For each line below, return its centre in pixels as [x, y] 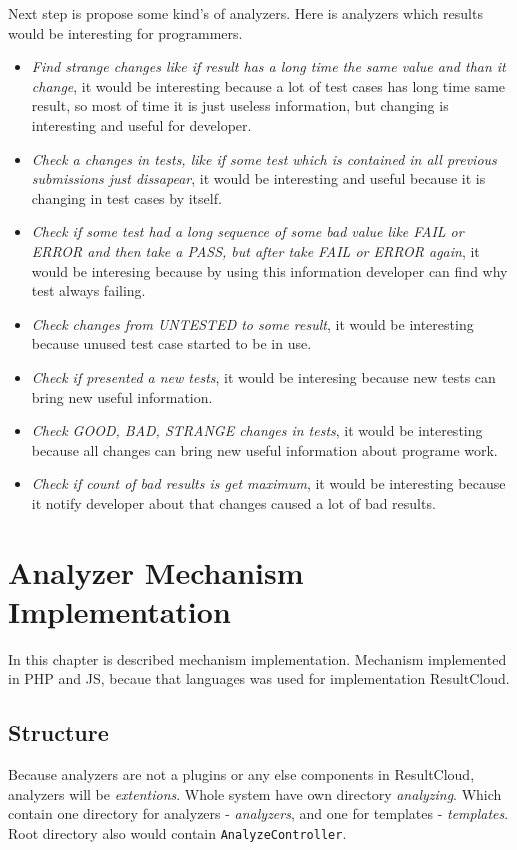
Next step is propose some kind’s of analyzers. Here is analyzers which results [245, 13]
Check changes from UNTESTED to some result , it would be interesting [252, 323]
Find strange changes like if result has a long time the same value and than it [268, 66]
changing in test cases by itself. [126, 197]
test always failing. [88, 290]
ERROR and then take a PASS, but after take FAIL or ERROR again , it [255, 250]
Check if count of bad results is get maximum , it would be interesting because [268, 483]
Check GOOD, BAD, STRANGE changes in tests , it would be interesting [257, 430]
